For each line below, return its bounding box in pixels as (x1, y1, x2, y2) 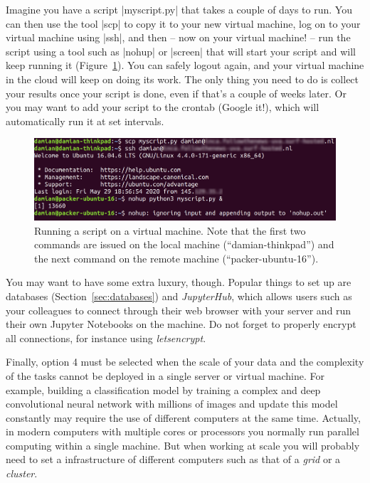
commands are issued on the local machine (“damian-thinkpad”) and (34, 237, 334, 252)
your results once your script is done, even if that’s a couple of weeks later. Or (6, 85, 347, 100)
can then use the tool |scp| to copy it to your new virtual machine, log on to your (6, 16, 361, 31)
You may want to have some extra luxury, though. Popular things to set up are (6, 275, 351, 290)
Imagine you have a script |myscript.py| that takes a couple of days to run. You (6, 2, 352, 16)
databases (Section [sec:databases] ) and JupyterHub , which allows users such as (6, 288, 352, 303)
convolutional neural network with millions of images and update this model (6, 396, 338, 411)
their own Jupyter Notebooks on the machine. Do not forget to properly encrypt (6, 317, 356, 331)
